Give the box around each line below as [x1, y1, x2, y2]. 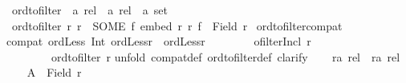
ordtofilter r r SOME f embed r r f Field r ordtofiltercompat [11, 17, 343, 34]
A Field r [26, 64, 82, 81]
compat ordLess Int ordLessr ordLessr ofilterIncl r [6, 33, 311, 49]
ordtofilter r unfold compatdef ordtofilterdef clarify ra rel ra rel [51, 48, 400, 65]
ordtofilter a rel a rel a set [11, 2, 168, 18]
